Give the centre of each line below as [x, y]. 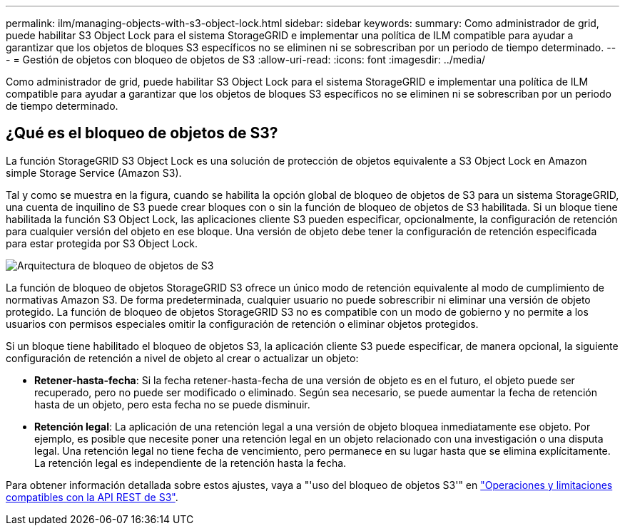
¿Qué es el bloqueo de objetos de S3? [142, 133]
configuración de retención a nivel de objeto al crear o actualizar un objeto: [182, 358]
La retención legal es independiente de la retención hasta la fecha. [190, 463]
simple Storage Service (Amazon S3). [94, 172]
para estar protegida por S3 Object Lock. [102, 243]
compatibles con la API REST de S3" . [92, 497]
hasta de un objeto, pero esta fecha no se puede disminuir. [172, 404]
